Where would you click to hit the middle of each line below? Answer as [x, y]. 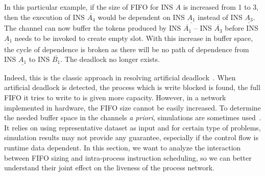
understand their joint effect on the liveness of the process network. [109, 168]
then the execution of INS [44, 17]
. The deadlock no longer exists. [110, 59]
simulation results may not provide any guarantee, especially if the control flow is [131, 137]
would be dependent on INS [141, 17]
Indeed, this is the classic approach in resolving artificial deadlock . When [120, 77]
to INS [39, 59]
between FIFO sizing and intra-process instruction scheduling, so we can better [128, 157]
